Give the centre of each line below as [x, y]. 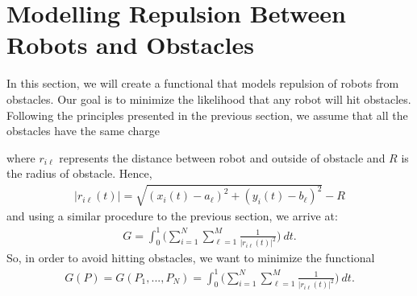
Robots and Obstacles [130, 45]
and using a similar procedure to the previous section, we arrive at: [172, 216]
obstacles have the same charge [83, 131]
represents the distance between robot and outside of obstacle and [222, 157]
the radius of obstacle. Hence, [79, 173]
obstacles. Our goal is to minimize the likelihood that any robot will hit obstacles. [209, 99]
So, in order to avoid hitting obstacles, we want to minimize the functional [191, 258]
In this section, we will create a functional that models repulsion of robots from [203, 83]
